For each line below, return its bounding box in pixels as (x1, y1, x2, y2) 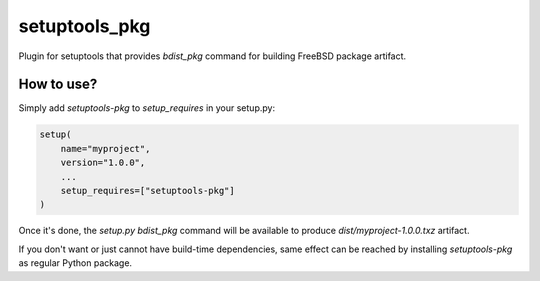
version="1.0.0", (60, 157, 146, 169)
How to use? (18, 76, 98, 93)
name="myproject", (60, 143, 151, 154)
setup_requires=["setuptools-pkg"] (60, 185, 235, 196)
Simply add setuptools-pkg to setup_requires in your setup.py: (18, 102, 275, 114)
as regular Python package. (18, 257, 133, 269)
